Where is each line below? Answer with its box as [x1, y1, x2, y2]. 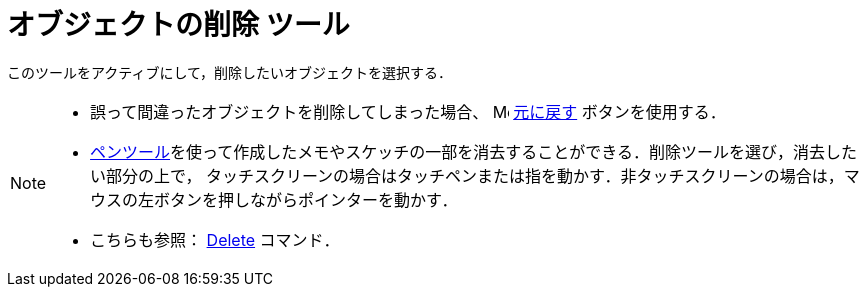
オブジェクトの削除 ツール [7, 8, 350, 42]
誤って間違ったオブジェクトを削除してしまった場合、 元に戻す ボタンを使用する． [90, 101, 726, 122]
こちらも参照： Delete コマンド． [90, 229, 340, 250]
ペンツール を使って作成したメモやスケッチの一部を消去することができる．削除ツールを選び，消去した [90, 141, 857, 162]
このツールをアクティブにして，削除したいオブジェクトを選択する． [7, 63, 453, 81]
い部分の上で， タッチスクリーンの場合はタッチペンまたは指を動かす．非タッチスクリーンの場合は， [90, 165, 844, 186]
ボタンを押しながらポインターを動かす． [154, 189, 458, 210]
